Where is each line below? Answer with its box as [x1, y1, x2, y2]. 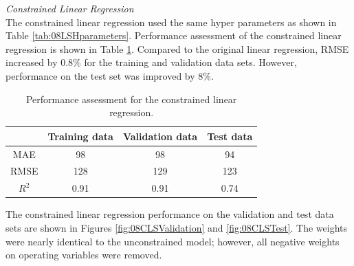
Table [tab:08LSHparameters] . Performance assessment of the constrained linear [5, 28, 342, 43]
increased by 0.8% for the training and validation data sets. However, [5, 55, 297, 69]
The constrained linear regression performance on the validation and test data [5, 207, 334, 221]
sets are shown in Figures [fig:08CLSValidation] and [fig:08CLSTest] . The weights [5, 220, 348, 234]
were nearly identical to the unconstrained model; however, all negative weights [5, 234, 340, 248]
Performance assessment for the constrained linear [25, 91, 237, 106]
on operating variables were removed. [5, 247, 162, 262]
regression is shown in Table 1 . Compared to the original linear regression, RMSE [5, 41, 349, 56]
